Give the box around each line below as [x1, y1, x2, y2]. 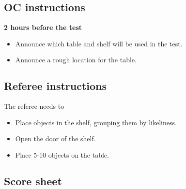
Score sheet [4, 173, 62, 188]
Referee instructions [4, 78, 107, 93]
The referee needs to [4, 101, 64, 111]
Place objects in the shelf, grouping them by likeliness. [15, 117, 177, 127]
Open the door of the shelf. [15, 133, 96, 144]
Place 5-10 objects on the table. [15, 149, 109, 160]
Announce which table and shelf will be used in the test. [15, 38, 183, 48]
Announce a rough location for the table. [15, 55, 137, 65]
